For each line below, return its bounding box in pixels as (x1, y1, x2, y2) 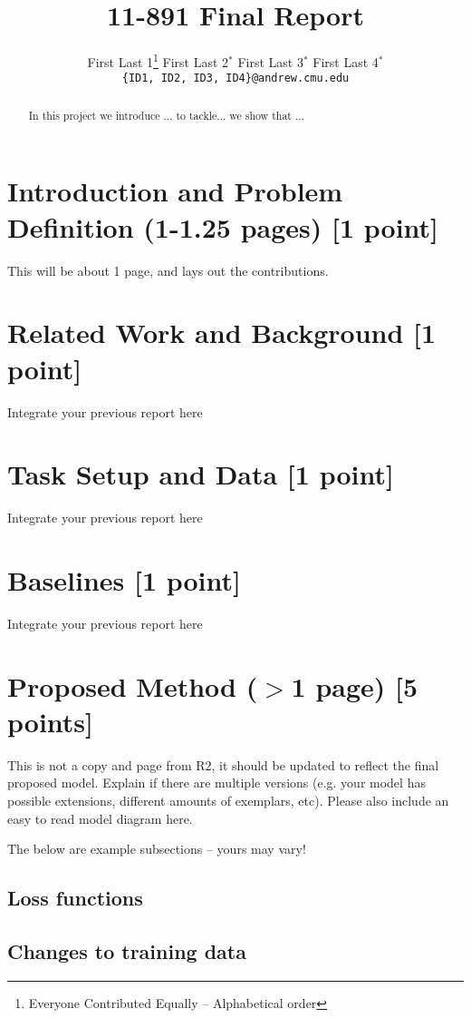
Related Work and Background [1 (7, 314, 437, 351)
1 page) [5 (291, 667, 418, 704)
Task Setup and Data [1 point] (7, 455, 394, 493)
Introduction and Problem (7, 172, 343, 210)
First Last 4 (312, 52, 379, 71)
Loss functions (7, 884, 143, 912)
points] (7, 702, 93, 739)
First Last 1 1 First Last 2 (87, 50, 229, 71)
